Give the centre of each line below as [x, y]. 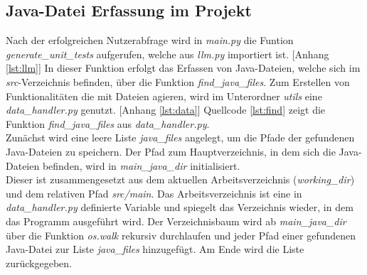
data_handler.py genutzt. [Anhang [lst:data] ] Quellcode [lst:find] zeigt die [166, 110]
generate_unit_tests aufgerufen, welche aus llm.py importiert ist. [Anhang [167, 54]
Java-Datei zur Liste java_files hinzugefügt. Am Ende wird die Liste [155, 249]
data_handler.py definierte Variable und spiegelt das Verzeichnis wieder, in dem [180, 207]
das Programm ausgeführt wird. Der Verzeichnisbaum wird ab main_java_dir [176, 221]
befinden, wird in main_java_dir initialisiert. [141, 165]
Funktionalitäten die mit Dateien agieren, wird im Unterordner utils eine [164, 96]
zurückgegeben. [39, 263]
